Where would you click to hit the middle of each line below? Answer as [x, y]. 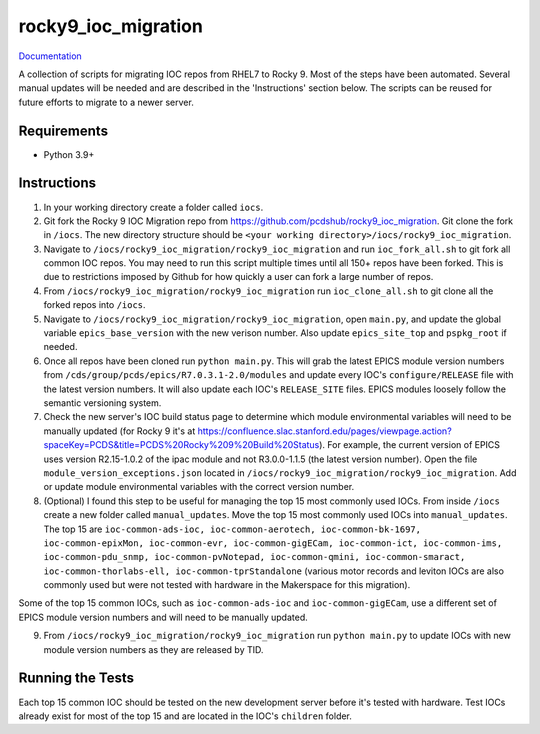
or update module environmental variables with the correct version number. [199, 487]
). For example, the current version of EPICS [409, 445]
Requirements [63, 130]
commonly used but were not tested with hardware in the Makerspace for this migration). [227, 585]
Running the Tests [76, 678]
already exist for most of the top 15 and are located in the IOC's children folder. [185, 716]
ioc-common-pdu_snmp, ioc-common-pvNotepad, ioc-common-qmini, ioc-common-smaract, [254, 557]
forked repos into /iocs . [94, 305]
